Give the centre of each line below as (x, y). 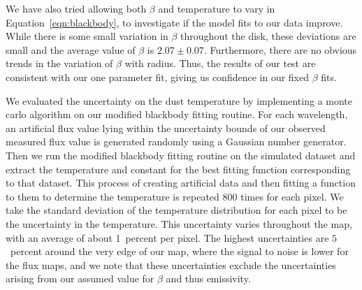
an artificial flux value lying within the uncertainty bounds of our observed (166, 128)
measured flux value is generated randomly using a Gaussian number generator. (176, 142)
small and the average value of (71, 49)
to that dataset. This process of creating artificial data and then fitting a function (181, 183)
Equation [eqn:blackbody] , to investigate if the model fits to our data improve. (174, 22)
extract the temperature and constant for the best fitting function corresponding (178, 169)
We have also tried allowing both (76, 8)
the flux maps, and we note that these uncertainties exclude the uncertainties (171, 264)
